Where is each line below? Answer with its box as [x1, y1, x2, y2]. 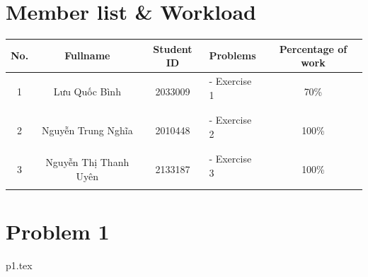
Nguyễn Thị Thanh [45, 155, 130, 170]
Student [153, 41, 192, 56]
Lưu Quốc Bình [53, 84, 121, 99]
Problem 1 [6, 217, 110, 246]
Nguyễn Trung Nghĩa [41, 123, 133, 138]
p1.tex [6, 258, 33, 273]
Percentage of [279, 41, 347, 56]
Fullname [64, 48, 110, 63]
